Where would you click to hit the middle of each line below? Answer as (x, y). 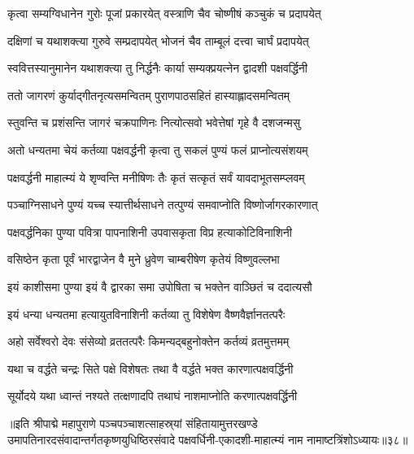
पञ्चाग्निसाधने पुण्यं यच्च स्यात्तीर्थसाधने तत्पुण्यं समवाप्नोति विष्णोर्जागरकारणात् (163, 205)
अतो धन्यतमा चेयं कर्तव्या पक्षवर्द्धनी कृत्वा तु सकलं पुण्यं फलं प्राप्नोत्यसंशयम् (158, 149)
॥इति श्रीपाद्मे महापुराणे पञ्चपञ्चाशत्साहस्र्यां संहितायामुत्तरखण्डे (133, 423)
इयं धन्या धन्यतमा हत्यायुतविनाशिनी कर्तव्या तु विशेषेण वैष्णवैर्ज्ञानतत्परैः (146, 314)
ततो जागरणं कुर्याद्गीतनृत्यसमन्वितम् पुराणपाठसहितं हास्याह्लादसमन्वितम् (149, 95)
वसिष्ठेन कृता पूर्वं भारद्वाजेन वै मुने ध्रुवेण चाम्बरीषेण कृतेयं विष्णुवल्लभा (144, 259)
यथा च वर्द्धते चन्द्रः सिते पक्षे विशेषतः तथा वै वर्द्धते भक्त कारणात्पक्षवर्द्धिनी (150, 368)
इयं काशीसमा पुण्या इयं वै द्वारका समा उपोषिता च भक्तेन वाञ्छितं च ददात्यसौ (160, 286)
